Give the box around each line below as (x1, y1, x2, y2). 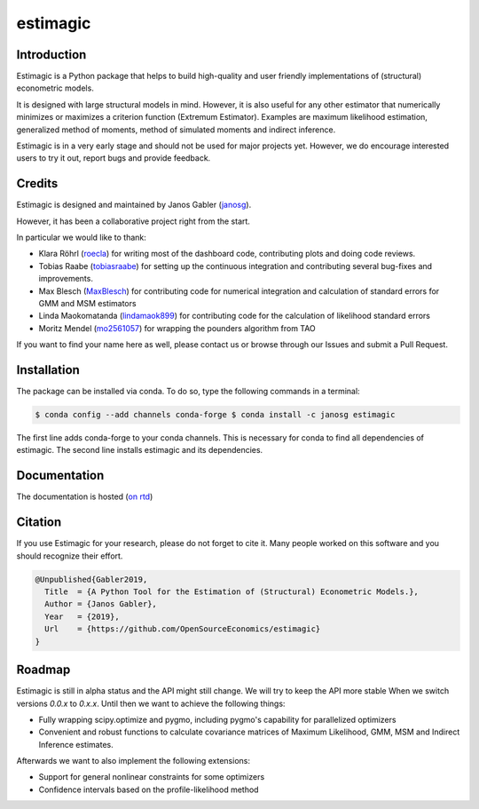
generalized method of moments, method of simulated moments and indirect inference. (16, 124, 336, 135)
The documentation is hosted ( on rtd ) (16, 491, 153, 502)
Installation (16, 362, 80, 377)
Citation (16, 515, 62, 530)
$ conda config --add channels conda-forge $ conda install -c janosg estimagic (35, 409, 396, 420)
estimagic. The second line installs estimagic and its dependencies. (16, 445, 263, 456)
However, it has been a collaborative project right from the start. (16, 216, 250, 226)
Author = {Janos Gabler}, (44, 599, 157, 609)
